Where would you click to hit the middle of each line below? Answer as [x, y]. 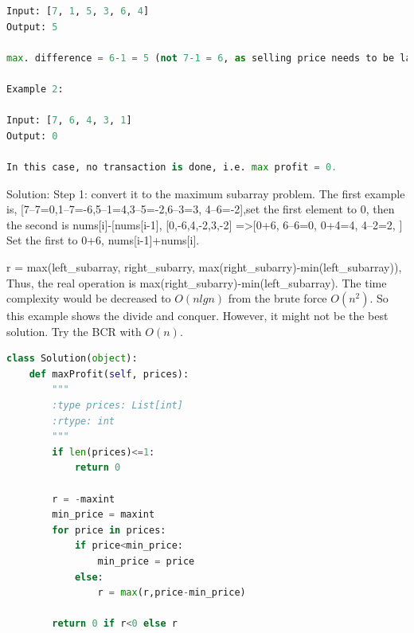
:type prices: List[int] [117, 406]
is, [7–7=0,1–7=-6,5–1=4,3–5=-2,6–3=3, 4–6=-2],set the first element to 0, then [201, 209]
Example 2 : [35, 89]
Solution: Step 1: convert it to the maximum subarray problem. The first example [206, 193]
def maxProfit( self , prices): [109, 374]
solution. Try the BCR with [74, 331]
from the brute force [277, 298]
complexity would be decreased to [89, 298]
